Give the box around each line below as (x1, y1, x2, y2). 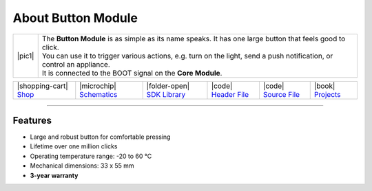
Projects (313, 89, 341, 99)
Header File (211, 89, 249, 99)
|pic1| (17, 51, 34, 60)
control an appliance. (41, 59, 110, 69)
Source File (262, 89, 300, 99)
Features (12, 114, 52, 126)
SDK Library (146, 89, 186, 99)
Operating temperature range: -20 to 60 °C (30, 152, 152, 160)
